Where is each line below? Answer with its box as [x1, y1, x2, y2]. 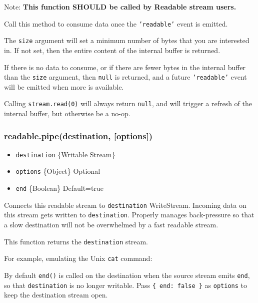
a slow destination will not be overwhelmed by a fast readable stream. [4, 219, 218, 230]
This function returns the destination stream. [4, 236, 148, 246]
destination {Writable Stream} [15, 149, 115, 159]
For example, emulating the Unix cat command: [4, 253, 152, 263]
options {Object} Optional [15, 166, 100, 176]
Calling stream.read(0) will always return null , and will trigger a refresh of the [4, 98, 252, 109]
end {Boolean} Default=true [15, 183, 103, 193]
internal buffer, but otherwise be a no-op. [4, 108, 130, 118]
